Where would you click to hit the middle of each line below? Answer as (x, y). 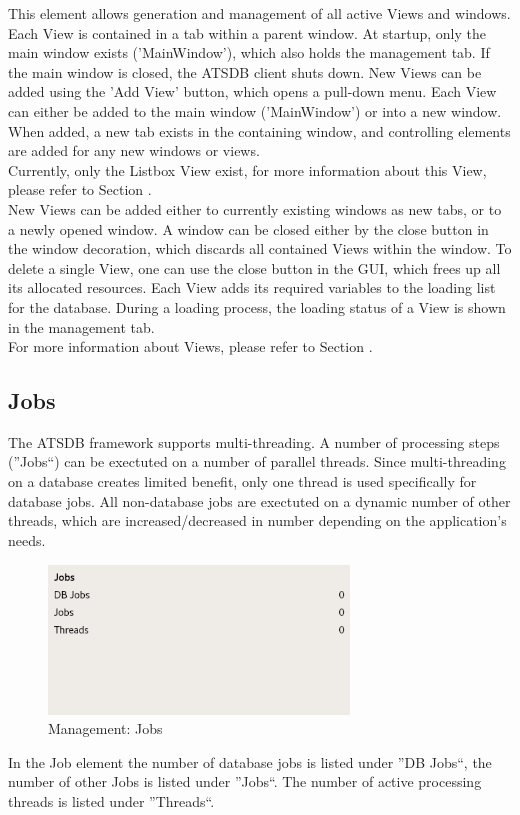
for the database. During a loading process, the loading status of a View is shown (257, 306)
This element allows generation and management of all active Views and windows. (259, 13)
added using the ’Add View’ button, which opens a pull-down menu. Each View (252, 91)
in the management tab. (81, 326)
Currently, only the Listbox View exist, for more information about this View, (247, 169)
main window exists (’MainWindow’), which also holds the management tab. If (249, 52)
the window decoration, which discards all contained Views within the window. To (260, 248)
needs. (27, 539)
